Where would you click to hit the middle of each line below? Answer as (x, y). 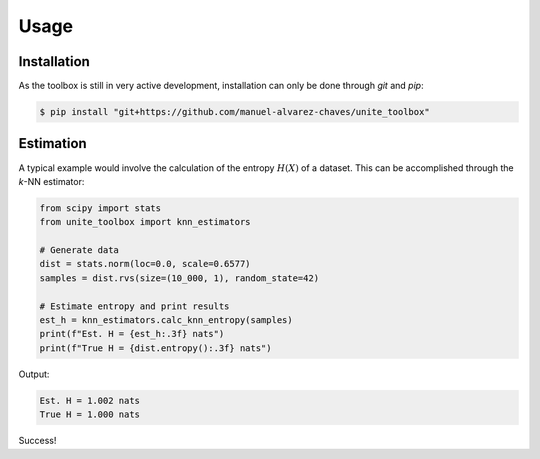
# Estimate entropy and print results (134, 306)
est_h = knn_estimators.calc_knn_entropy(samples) (166, 320)
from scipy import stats (100, 208)
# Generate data (79, 250)
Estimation (52, 143)
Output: (34, 374)
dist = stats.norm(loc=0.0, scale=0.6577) (145, 264)
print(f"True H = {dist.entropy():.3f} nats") (155, 348)
